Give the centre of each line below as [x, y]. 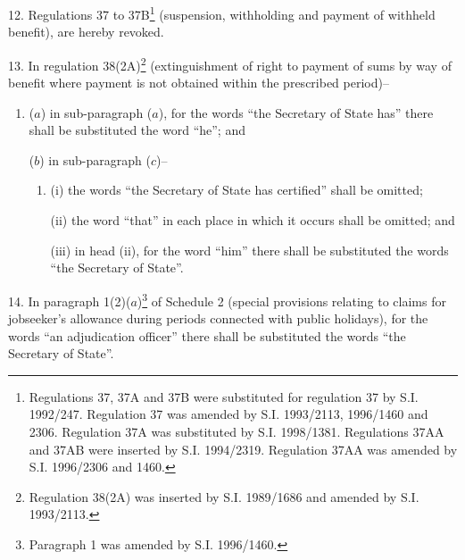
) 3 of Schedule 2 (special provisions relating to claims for [291, 299]
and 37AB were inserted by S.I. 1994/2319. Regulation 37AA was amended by [243, 449]
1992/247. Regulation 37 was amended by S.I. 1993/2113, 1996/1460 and [228, 414]
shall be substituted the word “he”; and [137, 130]
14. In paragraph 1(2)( [70, 301]
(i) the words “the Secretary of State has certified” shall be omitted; [237, 190]
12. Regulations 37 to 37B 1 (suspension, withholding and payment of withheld [222, 13]
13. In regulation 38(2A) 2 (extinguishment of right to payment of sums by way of [230, 63]
